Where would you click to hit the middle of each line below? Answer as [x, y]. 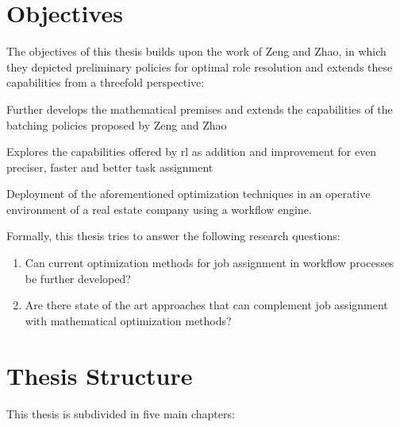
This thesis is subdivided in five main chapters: [121, 413]
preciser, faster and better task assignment [110, 167]
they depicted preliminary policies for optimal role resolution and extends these [200, 66]
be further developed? [78, 278]
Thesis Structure [100, 375]
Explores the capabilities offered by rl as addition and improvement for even [192, 151]
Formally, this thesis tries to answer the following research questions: [173, 236]
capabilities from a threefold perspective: [106, 82]
